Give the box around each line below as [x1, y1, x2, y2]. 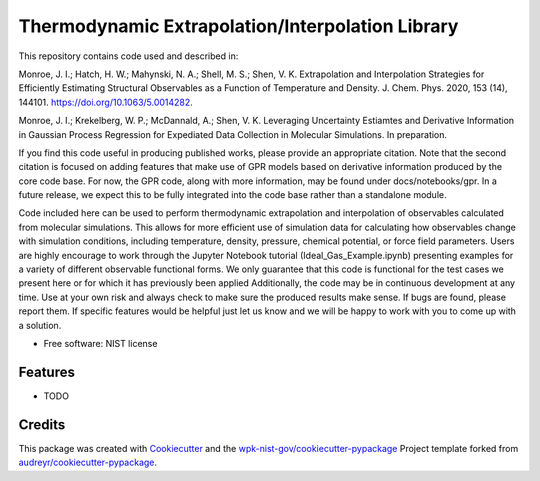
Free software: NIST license [43, 337, 158, 349]
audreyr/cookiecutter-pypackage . [18, 456, 158, 469]
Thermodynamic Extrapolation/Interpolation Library [18, 15, 459, 37]
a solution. [18, 319, 62, 331]
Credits [18, 416, 66, 433]
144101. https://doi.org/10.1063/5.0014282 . [18, 96, 194, 108]
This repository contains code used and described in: [18, 50, 239, 62]
